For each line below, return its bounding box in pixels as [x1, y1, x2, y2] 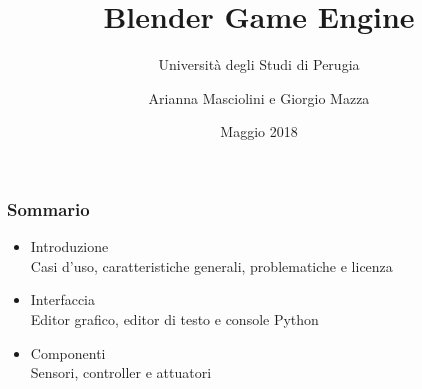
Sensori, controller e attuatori [30, 362, 212, 383]
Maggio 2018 [220, 121, 298, 142]
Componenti [30, 342, 106, 363]
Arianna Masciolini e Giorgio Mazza [148, 87, 370, 108]
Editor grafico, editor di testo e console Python [30, 308, 319, 329]
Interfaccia [30, 289, 96, 310]
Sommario [7, 196, 90, 221]
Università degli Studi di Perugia [158, 54, 360, 75]
